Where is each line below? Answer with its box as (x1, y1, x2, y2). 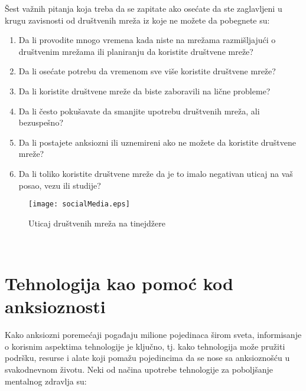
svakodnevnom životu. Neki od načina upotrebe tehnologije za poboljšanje (5, 363, 274, 376)
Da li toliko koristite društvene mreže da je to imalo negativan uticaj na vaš (18, 167, 293, 179)
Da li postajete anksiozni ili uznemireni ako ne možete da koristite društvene (18, 136, 297, 148)
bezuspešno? (18, 116, 64, 129)
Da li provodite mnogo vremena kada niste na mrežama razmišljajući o (18, 34, 276, 46)
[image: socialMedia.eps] (28, 200, 130, 209)
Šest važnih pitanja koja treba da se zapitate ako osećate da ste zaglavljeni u (5, 2, 282, 14)
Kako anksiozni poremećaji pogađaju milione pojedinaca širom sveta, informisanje (5, 328, 302, 341)
